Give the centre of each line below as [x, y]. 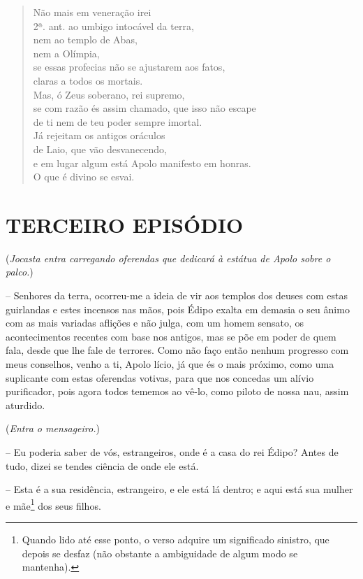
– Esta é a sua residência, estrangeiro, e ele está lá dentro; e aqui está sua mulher [179, 489]
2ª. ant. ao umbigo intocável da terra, [113, 26]
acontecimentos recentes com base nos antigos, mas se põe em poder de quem [171, 336]
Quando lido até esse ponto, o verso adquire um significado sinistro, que [176, 539]
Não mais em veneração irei [92, 12]
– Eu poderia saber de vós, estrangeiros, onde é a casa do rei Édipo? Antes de [172, 451]
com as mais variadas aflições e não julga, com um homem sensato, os [155, 323]
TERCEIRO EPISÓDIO [125, 224]
